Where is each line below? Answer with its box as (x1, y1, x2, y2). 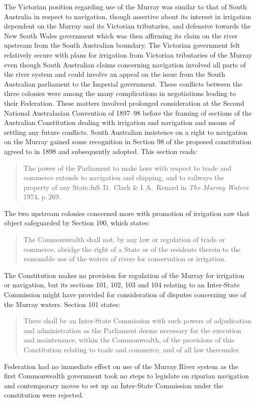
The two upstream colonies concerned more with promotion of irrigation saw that (4, 208, 250, 218)
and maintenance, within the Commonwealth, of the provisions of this (23, 335, 234, 345)
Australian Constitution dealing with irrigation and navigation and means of (4, 117, 235, 127)
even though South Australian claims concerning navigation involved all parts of (4, 59, 246, 69)
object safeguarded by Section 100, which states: (4, 217, 150, 228)
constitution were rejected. (4, 390, 84, 400)
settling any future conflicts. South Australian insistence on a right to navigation (4, 126, 248, 137)
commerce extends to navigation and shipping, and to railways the (23, 172, 224, 183)
